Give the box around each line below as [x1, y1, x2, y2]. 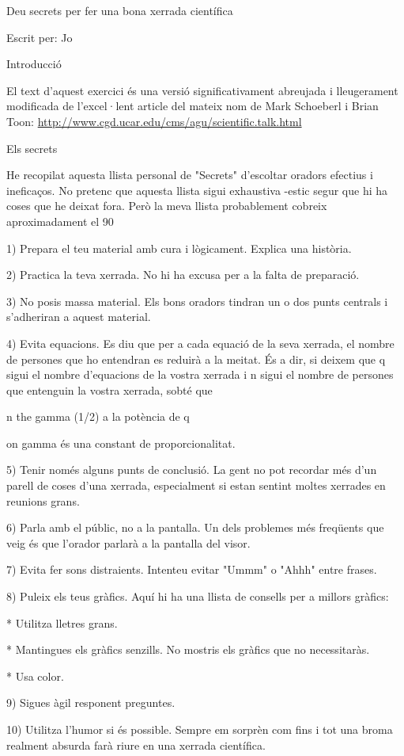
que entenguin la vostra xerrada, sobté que [6, 381, 213, 398]
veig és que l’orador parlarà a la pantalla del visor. [6, 534, 251, 551]
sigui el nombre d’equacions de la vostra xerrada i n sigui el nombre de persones [6, 366, 394, 383]
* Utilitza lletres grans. [6, 614, 118, 631]
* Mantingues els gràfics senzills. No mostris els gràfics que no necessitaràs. [6, 641, 370, 658]
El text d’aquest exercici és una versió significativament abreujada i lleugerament [6, 82, 398, 98]
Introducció [6, 55, 62, 72]
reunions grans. [6, 492, 80, 509]
